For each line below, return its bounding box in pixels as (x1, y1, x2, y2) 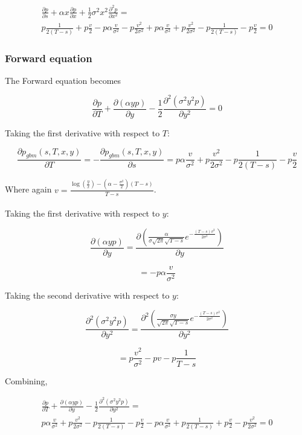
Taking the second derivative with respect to (5, 288, 170, 301)
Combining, (5, 374, 48, 387)
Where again (5, 183, 52, 195)
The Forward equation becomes (5, 74, 121, 86)
